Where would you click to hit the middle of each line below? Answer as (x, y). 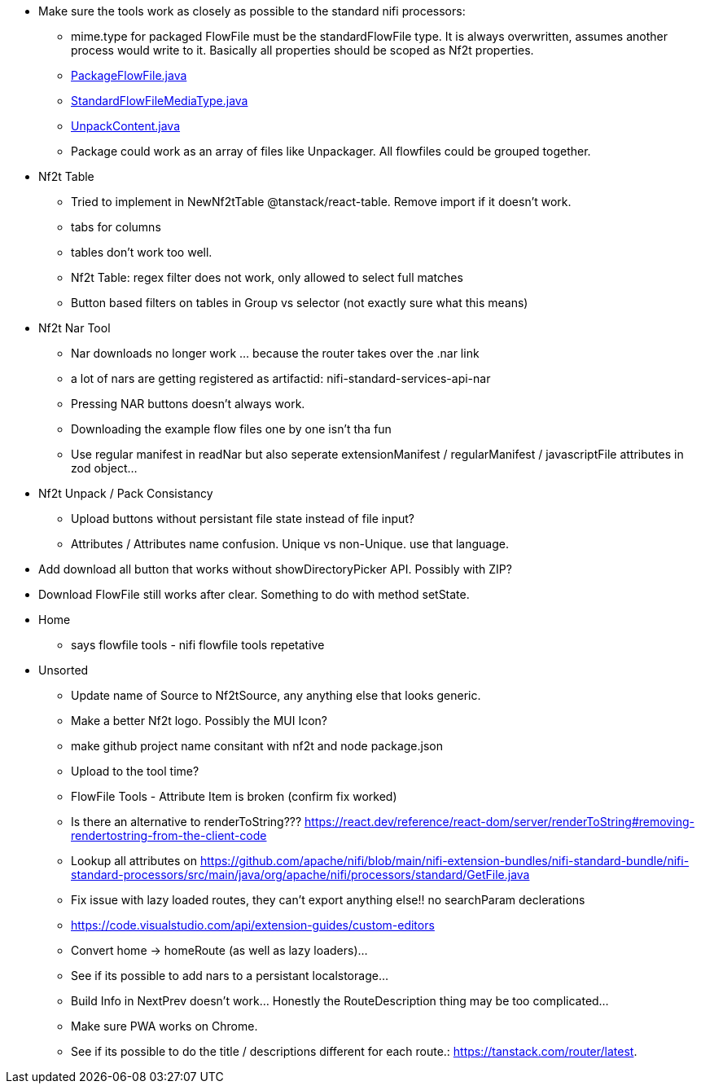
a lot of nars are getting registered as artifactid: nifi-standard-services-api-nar (281, 378)
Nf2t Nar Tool (74, 328)
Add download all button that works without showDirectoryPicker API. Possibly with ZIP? (275, 569)
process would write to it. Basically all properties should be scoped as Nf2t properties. (302, 50)
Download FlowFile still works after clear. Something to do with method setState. (254, 594)
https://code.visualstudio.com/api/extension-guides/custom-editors (253, 925)
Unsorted (64, 670)
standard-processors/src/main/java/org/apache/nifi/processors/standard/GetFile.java (300, 875)
